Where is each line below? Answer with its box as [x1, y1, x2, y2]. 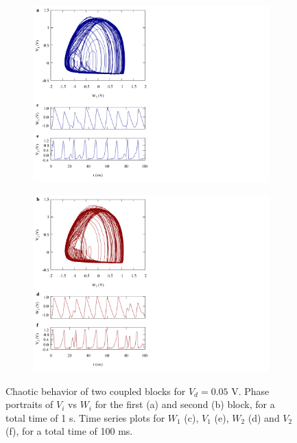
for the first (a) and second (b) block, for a [95, 397, 275, 411]
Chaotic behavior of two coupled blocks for [5, 383, 186, 398]
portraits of [5, 397, 54, 411]
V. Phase [231, 383, 270, 398]
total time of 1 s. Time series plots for [5, 410, 165, 424]
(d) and [248, 410, 280, 424]
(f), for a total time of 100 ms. [5, 424, 133, 438]
